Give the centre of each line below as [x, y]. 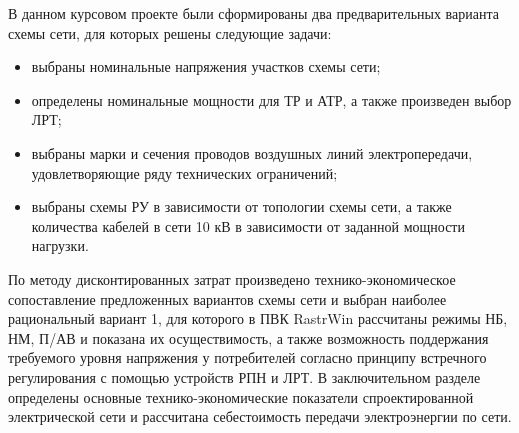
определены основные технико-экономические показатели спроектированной [241, 396]
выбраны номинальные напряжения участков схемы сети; [206, 66]
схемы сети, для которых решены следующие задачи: [170, 32]
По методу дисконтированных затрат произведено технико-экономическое [232, 278]
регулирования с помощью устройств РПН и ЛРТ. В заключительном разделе [244, 376]
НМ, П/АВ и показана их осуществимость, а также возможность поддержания [248, 337]
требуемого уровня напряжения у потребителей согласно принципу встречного [247, 357]
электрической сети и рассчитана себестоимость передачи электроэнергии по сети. [260, 416]
